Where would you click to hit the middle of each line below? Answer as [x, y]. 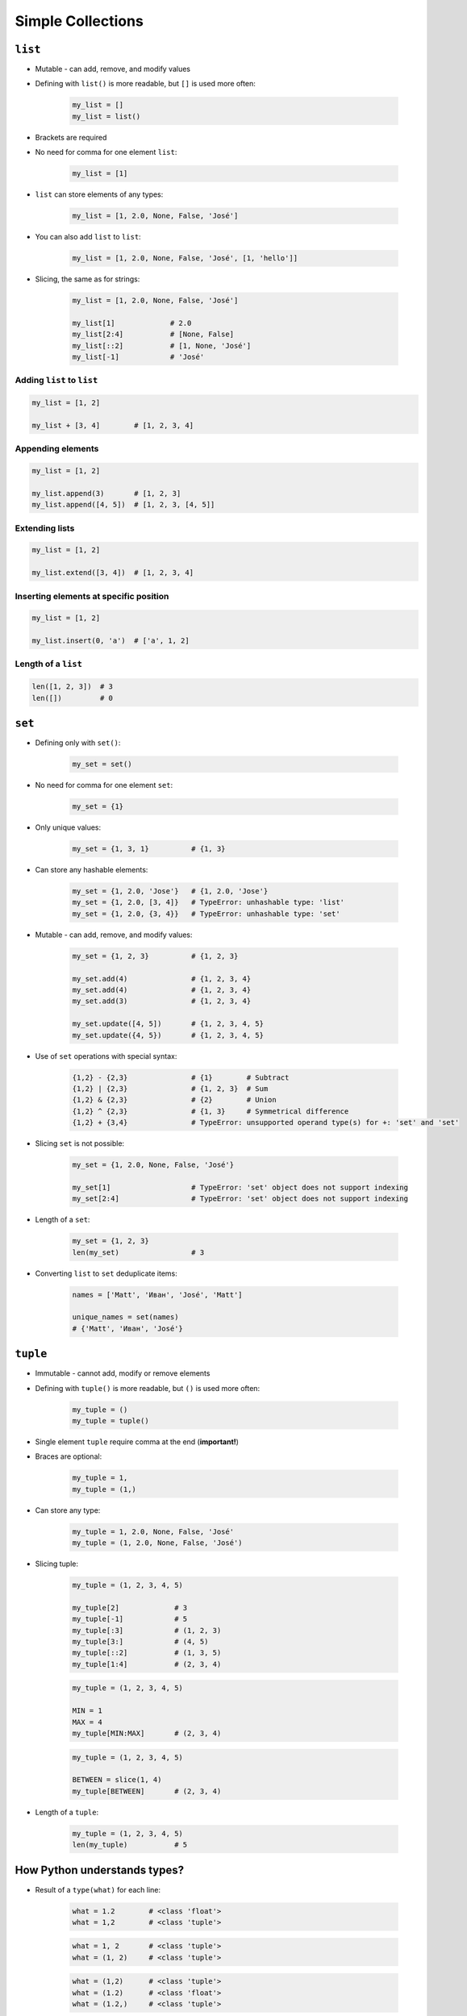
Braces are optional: [69, 1456]
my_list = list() [106, 116]
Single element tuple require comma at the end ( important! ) [137, 1441]
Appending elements [57, 449]
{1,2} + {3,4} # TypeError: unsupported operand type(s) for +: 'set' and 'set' [266, 1123]
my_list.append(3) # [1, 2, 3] [106, 493]
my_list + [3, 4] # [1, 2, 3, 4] [113, 425]
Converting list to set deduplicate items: [106, 1273]
